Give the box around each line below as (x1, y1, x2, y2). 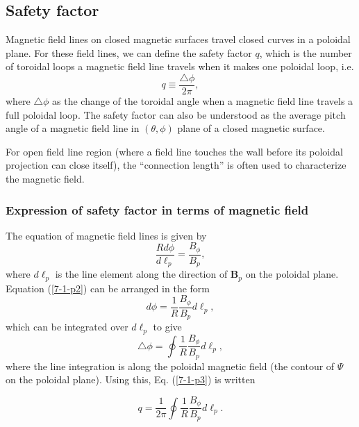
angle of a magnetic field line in (6, 121, 140, 135)
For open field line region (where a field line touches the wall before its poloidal (6, 144, 343, 158)
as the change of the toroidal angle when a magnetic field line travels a (52, 94, 353, 108)
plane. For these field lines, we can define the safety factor (6, 45, 252, 60)
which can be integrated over (6, 319, 128, 334)
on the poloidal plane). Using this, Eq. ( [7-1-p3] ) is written (6, 372, 256, 387)
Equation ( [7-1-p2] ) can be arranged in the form (6, 281, 210, 295)
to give (153, 319, 182, 334)
